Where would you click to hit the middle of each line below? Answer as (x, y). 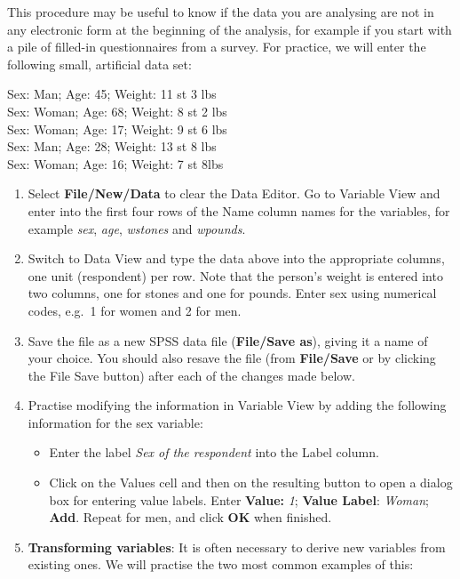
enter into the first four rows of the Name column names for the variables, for (239, 210)
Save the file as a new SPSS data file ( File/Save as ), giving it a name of (228, 340)
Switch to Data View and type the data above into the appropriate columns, (236, 258)
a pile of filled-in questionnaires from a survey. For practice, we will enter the (217, 47)
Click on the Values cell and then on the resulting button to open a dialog (251, 482)
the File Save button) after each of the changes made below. (191, 375)
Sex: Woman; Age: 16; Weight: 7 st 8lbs (115, 163)
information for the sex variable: (115, 422)
